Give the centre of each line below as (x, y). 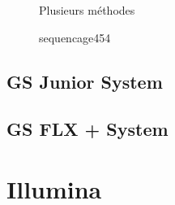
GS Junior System (85, 81)
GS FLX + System (87, 129)
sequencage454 (75, 37)
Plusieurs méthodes (87, 10)
